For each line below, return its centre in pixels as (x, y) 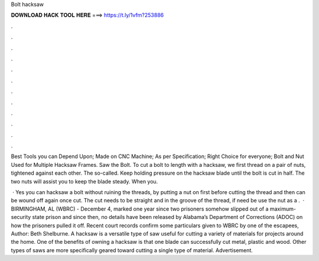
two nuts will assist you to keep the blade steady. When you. (84, 181)
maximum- (283, 209)
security (21, 217)
